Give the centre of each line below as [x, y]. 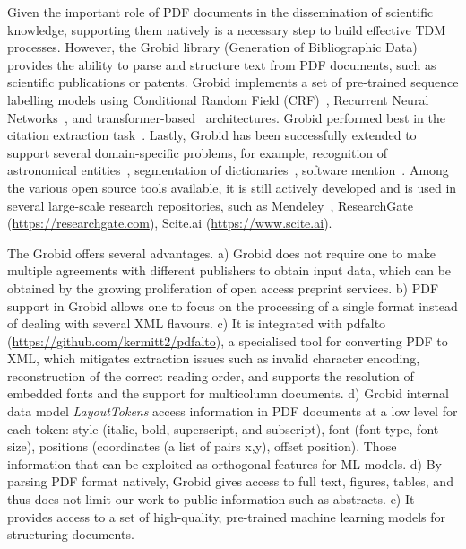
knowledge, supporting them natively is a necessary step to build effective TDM [227, 29]
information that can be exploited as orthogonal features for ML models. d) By [224, 463]
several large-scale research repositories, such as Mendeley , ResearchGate [210, 205]
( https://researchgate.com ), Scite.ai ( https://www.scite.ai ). [170, 223]
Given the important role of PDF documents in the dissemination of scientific [220, 12]
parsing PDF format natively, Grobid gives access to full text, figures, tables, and [230, 481]
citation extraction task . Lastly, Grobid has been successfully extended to [212, 135]
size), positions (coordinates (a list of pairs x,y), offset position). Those [202, 446]
